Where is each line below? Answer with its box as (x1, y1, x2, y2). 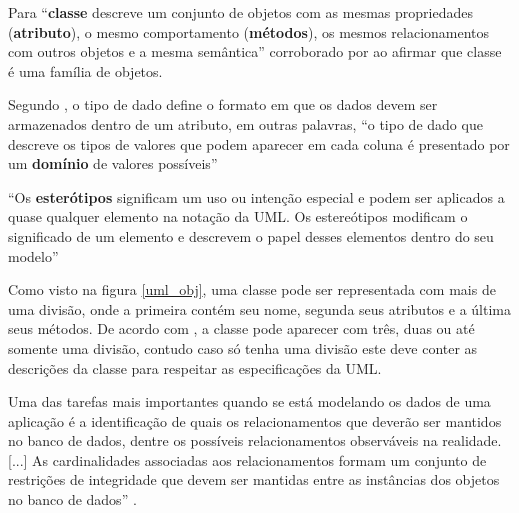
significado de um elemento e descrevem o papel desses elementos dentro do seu (8, 225, 494, 246)
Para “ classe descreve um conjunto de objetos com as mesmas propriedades (8, 2, 473, 22)
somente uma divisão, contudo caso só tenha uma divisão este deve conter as (8, 337, 478, 358)
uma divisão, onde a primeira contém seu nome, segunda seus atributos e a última (8, 298, 511, 319)
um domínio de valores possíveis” (8, 153, 218, 174)
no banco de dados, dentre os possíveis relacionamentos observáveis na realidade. (8, 430, 502, 451)
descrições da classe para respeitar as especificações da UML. (8, 357, 382, 378)
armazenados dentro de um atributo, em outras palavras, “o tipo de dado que (8, 113, 483, 134)
